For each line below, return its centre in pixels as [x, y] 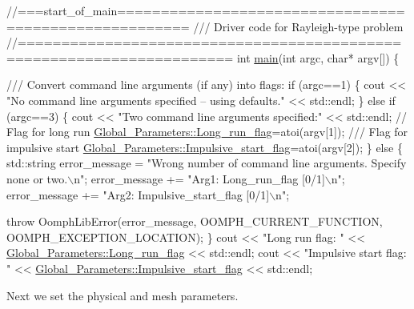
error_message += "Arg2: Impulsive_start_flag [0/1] [138, 194]
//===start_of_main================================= [206, 10]
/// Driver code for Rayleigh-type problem [298, 26]
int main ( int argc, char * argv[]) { [318, 57]
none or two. [37, 178]
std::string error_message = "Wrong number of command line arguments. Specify [207, 163]
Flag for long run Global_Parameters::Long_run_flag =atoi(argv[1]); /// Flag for [207, 132]
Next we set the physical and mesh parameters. [123, 295]
